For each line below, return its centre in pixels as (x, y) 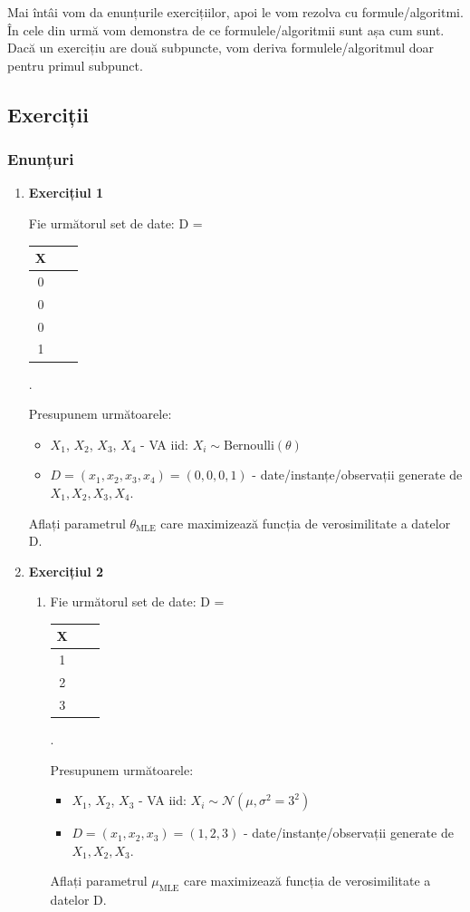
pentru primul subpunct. (75, 65)
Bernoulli (249, 446)
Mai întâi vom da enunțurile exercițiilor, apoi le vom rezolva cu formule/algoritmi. (235, 12)
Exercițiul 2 (66, 571)
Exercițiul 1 (66, 193)
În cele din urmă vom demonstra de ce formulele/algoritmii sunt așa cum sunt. (226, 29)
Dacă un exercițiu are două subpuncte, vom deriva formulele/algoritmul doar (221, 48)
